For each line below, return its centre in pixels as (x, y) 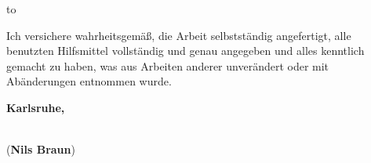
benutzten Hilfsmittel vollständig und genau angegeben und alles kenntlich (185, 51)
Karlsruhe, (36, 107)
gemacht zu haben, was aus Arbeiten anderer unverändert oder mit (168, 65)
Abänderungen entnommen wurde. (89, 81)
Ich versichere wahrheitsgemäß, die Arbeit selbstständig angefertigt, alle (179, 35)
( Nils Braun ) (41, 149)
